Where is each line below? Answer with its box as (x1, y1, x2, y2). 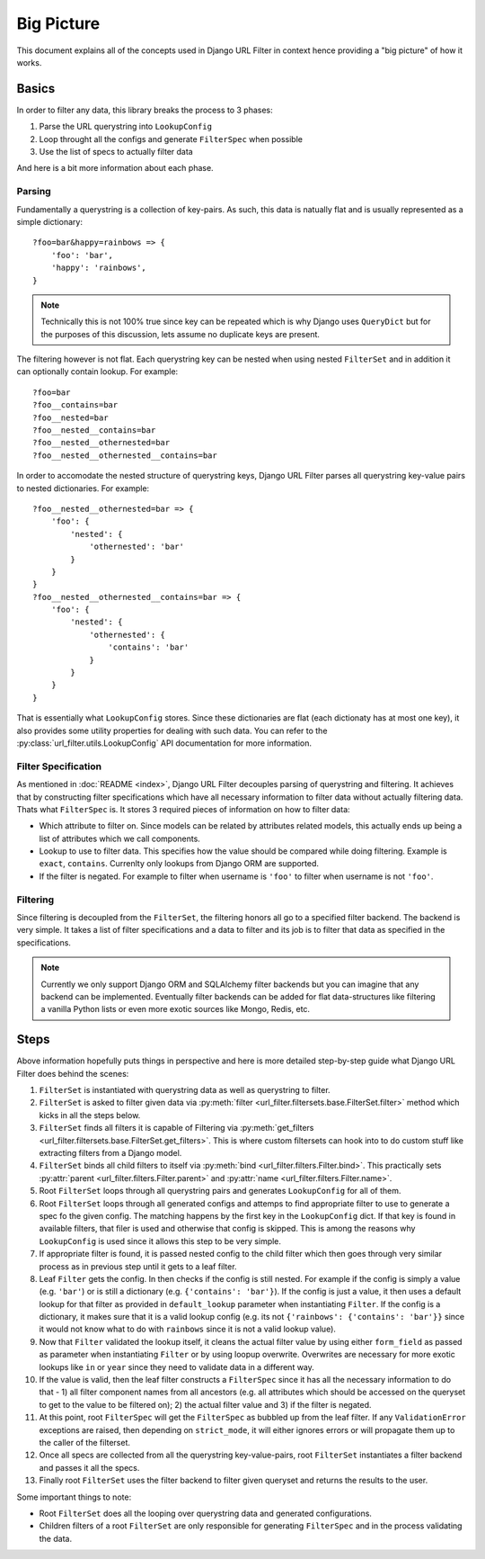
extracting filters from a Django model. (39, 1148, 182, 1158)
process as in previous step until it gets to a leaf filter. (39, 1260, 237, 1272)
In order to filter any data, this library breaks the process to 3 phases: (16, 104, 273, 115)
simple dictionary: (16, 216, 83, 227)
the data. (39, 1533, 72, 1544)
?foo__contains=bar (32, 400, 119, 410)
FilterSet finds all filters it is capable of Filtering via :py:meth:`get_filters (39, 1123, 314, 1133)
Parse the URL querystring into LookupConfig (39, 121, 213, 132)
